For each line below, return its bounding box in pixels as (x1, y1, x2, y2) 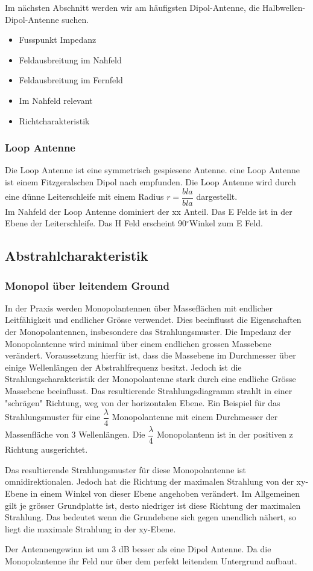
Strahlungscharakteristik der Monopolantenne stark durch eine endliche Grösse (5, 372, 296, 385)
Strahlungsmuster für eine (5, 410, 101, 423)
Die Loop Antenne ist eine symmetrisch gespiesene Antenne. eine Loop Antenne (5, 164, 300, 176)
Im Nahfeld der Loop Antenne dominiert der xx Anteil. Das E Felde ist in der (5, 205, 292, 217)
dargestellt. (196, 190, 238, 203)
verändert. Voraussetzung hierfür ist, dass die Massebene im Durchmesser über (5, 349, 296, 362)
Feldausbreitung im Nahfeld (19, 53, 122, 66)
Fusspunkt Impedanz (19, 33, 96, 46)
